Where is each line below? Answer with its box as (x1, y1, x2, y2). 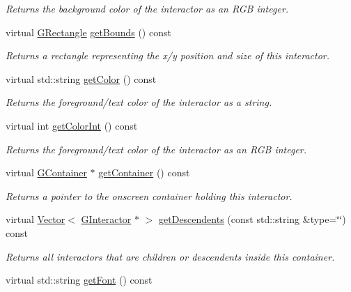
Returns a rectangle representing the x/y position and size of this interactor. (6, 48, 330, 63)
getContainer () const (98, 165, 190, 180)
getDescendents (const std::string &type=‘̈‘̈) (159, 212, 346, 226)
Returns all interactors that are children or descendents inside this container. (6, 249, 335, 263)
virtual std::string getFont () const (6, 272, 153, 287)
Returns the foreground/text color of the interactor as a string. (6, 95, 272, 109)
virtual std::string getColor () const (6, 71, 157, 86)
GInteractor (81, 212, 132, 226)
